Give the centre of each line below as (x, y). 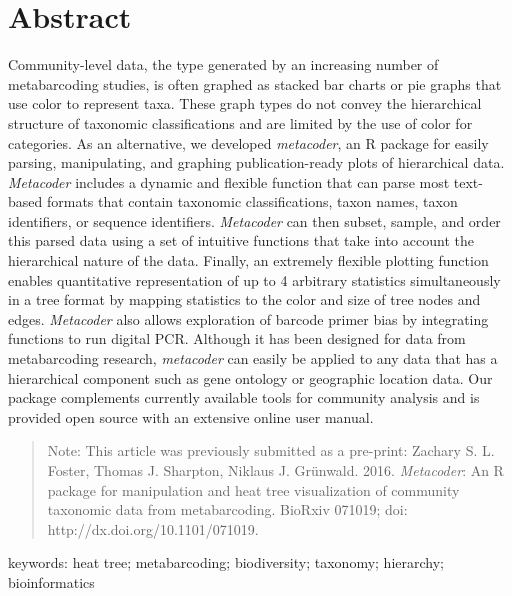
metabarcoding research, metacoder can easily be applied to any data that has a (253, 358)
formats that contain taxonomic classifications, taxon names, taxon (252, 201)
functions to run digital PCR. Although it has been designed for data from (237, 338)
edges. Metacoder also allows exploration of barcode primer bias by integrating (248, 318)
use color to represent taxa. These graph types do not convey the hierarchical (245, 103)
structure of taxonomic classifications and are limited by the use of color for (240, 122)
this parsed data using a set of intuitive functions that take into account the (241, 240)
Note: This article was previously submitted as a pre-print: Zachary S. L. (271, 450)
